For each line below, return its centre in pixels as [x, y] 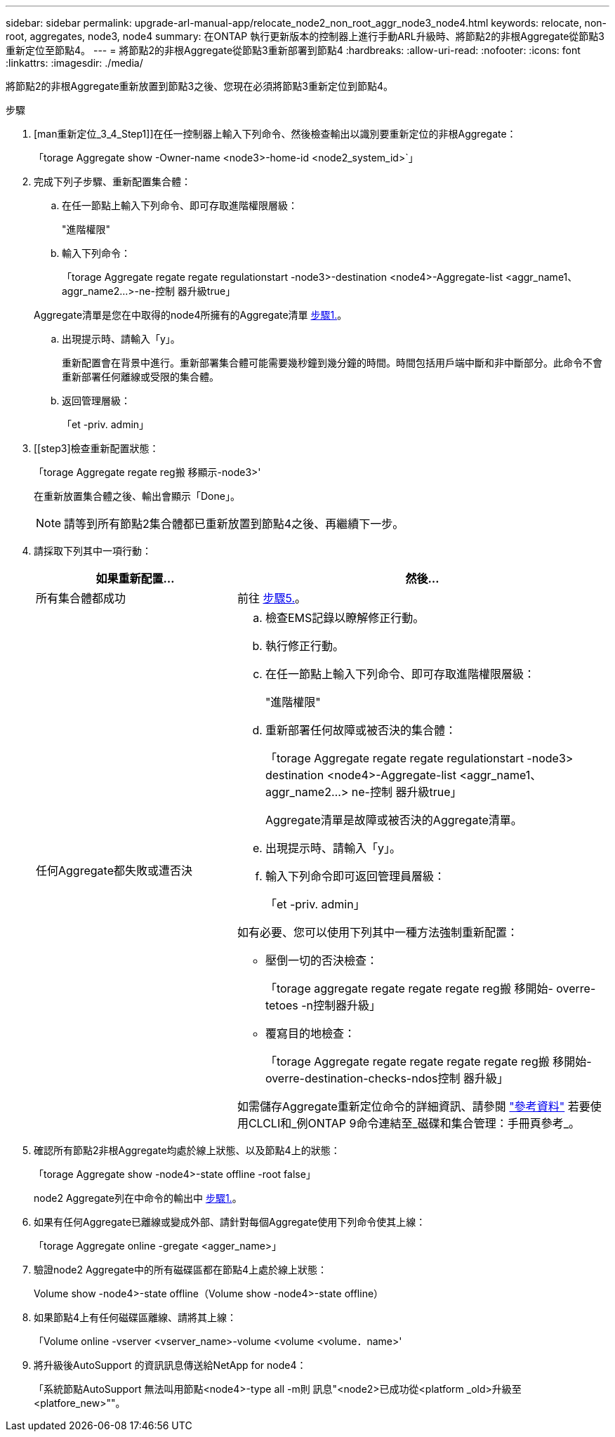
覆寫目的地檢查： [310, 1033]
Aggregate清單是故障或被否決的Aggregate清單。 [394, 820]
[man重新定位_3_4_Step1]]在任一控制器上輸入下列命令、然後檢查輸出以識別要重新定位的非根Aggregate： [275, 134]
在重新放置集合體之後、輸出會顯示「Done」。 [137, 496]
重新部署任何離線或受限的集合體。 [140, 377]
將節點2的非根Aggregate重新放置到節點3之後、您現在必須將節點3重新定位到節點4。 [199, 86]
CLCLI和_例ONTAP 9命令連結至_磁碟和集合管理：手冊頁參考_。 [414, 1123]
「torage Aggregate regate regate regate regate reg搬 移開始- [428, 1061]
